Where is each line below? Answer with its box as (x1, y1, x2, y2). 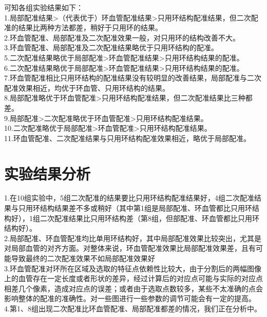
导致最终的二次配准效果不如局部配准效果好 (11, 253, 155, 263)
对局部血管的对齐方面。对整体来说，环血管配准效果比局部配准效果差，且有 (4, 243, 256, 253)
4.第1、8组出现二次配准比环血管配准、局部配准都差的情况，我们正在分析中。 (4, 303, 261, 313)
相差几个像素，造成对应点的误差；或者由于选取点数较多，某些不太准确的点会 (4, 283, 263, 293)
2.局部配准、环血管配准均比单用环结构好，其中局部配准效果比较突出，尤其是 (4, 232, 261, 243)
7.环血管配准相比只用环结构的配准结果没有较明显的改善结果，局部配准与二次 (4, 72, 261, 83)
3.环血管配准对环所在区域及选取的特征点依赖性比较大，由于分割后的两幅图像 (4, 263, 261, 273)
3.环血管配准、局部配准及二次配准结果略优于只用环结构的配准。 (4, 42, 218, 53)
